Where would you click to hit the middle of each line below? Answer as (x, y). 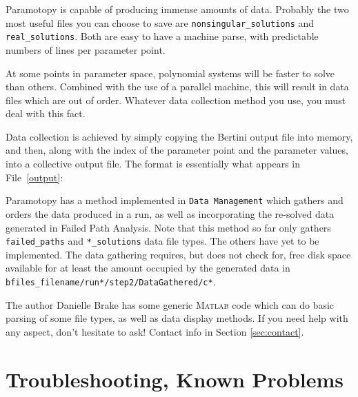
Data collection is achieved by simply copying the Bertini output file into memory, (179, 136)
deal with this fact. (46, 113)
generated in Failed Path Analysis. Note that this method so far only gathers (168, 227)
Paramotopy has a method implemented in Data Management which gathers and (175, 200)
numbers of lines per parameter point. (86, 49)
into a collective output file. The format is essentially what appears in (153, 164)
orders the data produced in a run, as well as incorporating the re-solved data (170, 213)
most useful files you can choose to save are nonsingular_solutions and (160, 22)
